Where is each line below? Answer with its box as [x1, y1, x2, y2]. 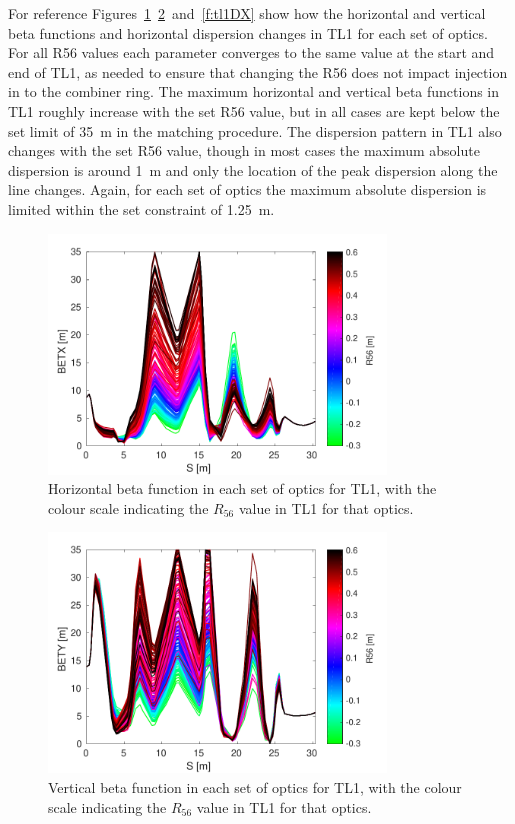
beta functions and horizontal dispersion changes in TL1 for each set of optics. [8, 22, 488, 43]
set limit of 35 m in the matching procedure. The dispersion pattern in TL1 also [8, 120, 502, 141]
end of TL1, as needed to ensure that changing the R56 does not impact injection [8, 61, 508, 82]
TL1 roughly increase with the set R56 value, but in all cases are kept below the [8, 100, 500, 121]
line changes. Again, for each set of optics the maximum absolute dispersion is [8, 179, 487, 200]
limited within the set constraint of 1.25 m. [8, 198, 275, 219]
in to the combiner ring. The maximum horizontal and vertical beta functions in [8, 81, 500, 102]
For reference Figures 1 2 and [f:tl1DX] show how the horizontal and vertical [8, 3, 486, 23]
